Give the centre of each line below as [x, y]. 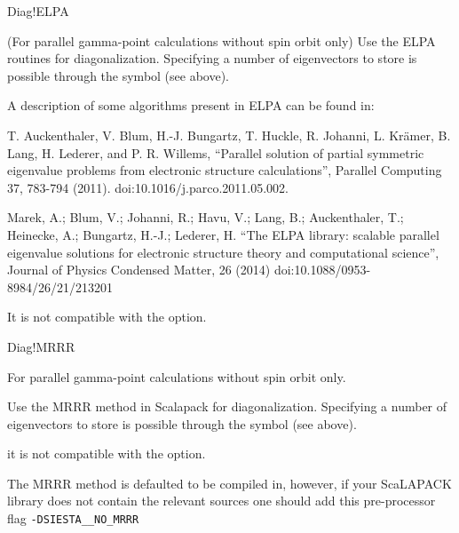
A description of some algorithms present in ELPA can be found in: [191, 105]
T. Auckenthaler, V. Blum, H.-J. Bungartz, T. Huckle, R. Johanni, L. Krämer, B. [229, 135]
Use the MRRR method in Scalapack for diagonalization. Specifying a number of [227, 406]
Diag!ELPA [38, 11]
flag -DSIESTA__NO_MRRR [73, 518]
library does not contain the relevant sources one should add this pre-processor [222, 501]
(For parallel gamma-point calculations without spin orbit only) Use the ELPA [222, 40]
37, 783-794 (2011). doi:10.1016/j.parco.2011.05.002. [148, 187]
